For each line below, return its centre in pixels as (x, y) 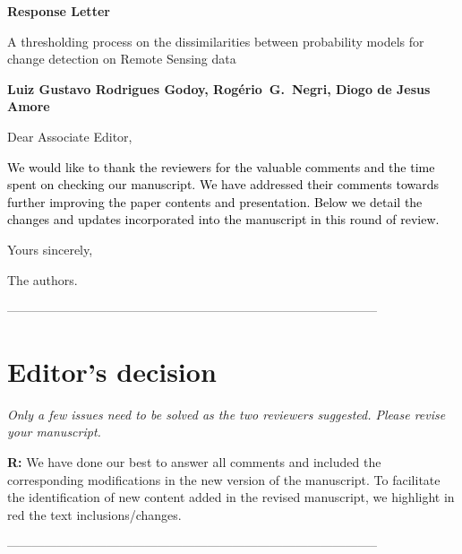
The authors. (43, 279)
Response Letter (59, 11)
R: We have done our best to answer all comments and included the (194, 462)
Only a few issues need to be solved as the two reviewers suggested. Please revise (227, 414)
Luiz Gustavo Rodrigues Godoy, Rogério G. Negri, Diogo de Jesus (219, 88)
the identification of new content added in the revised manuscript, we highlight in (231, 497)
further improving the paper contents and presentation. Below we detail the (215, 201)
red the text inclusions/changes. (94, 514)
